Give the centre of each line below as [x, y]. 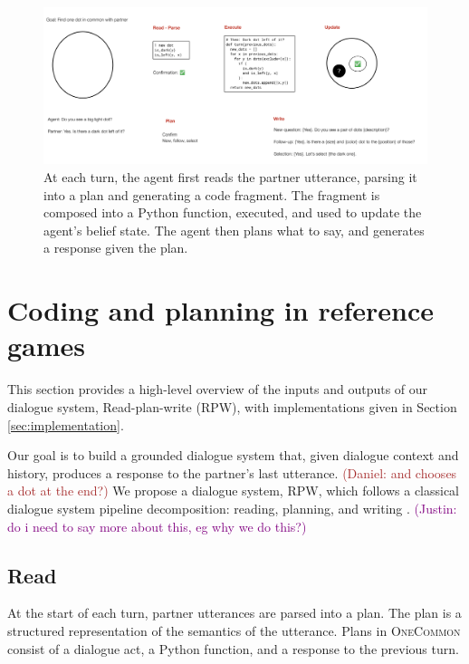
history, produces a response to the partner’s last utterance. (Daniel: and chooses [232, 472]
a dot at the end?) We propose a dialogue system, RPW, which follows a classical [234, 491]
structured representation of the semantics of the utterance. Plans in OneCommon [234, 630]
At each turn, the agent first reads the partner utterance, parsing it [230, 177]
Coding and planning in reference [221, 310]
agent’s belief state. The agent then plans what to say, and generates [234, 230]
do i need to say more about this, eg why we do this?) [157, 526]
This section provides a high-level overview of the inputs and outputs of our [218, 389]
